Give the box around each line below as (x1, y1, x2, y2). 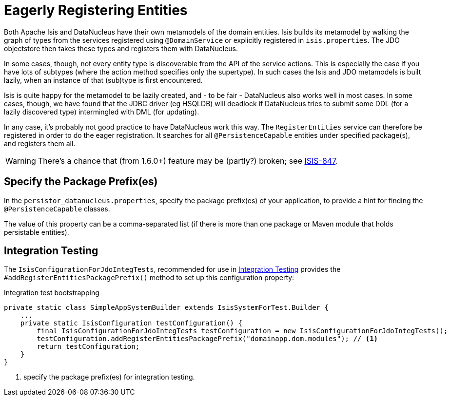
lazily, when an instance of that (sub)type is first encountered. (4, 76, 203, 84)
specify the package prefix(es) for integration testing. (23, 373, 195, 381)
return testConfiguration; (37, 343, 140, 351)
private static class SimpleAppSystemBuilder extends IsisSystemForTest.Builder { (4, 304, 329, 312)
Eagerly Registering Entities (4, 2, 188, 19)
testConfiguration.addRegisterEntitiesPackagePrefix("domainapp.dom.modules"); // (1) (37, 335, 378, 343)
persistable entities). (4, 228, 69, 236)
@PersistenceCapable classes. (4, 204, 110, 213)
